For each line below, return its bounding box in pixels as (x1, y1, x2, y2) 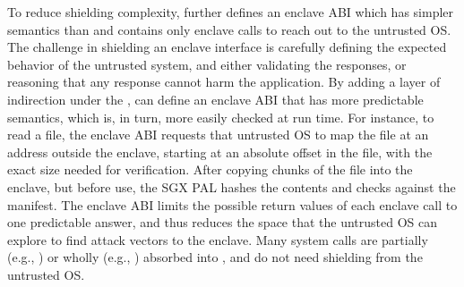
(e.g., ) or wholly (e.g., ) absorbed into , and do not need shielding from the (7, 248, 423, 266)
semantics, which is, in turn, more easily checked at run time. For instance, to (7, 107, 434, 126)
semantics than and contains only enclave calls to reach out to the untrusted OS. (7, 20, 451, 38)
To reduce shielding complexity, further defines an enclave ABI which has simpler (7, 3, 454, 21)
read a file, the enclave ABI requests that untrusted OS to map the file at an (7, 125, 429, 144)
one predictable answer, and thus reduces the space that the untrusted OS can (7, 213, 438, 232)
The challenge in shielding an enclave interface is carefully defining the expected (7, 38, 447, 56)
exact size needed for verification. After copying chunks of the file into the (7, 160, 413, 179)
